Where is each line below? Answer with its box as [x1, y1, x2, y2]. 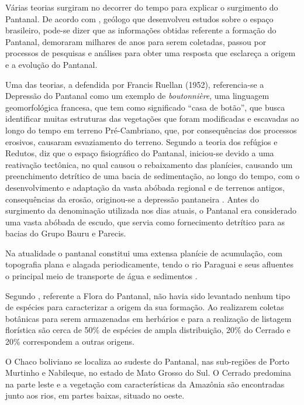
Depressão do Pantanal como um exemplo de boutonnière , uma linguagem [5, 90, 270, 102]
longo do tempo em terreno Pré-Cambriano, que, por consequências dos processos [5, 123, 297, 136]
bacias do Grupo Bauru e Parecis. [5, 227, 126, 239]
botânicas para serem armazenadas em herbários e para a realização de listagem [5, 312, 292, 324]
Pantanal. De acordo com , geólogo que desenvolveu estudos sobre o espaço [5, 12, 274, 25]
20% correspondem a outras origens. [5, 335, 134, 348]
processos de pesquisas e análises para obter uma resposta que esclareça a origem [5, 47, 296, 59]
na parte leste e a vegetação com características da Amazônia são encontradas [5, 377, 285, 390]
